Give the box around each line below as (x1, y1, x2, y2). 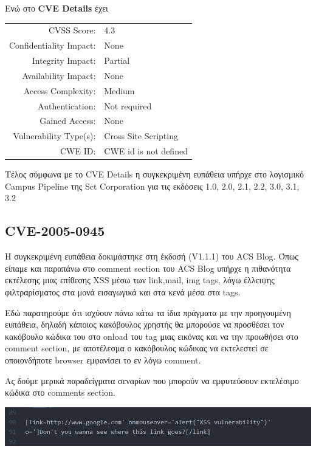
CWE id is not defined (104, 145, 188, 157)
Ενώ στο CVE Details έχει (5, 2, 108, 14)
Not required (104, 99, 152, 112)
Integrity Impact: (32, 54, 96, 67)
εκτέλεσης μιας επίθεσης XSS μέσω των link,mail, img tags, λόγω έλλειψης (5, 274, 275, 286)
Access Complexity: (23, 84, 96, 97)
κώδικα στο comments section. (5, 386, 116, 399)
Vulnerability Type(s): (13, 129, 96, 142)
